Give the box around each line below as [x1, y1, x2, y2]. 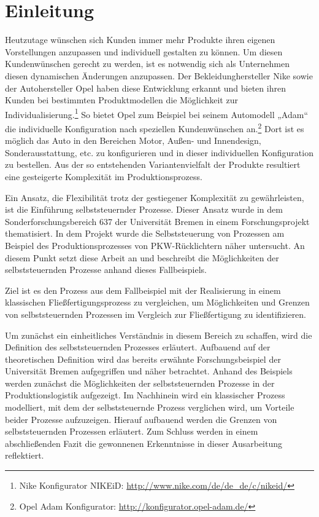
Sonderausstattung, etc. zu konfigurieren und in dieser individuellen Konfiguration [5, 146, 313, 159]
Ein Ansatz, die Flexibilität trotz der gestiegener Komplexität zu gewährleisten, [5, 191, 304, 203]
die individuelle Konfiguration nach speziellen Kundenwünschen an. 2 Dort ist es [5, 120, 304, 135]
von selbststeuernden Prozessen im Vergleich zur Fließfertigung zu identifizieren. [5, 307, 307, 320]
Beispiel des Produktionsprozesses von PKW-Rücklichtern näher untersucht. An [5, 239, 305, 251]
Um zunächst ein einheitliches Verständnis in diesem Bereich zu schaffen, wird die [5, 328, 312, 341]
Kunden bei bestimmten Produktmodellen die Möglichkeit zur [5, 93, 238, 106]
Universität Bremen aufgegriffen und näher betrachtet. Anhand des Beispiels [5, 365, 293, 377]
